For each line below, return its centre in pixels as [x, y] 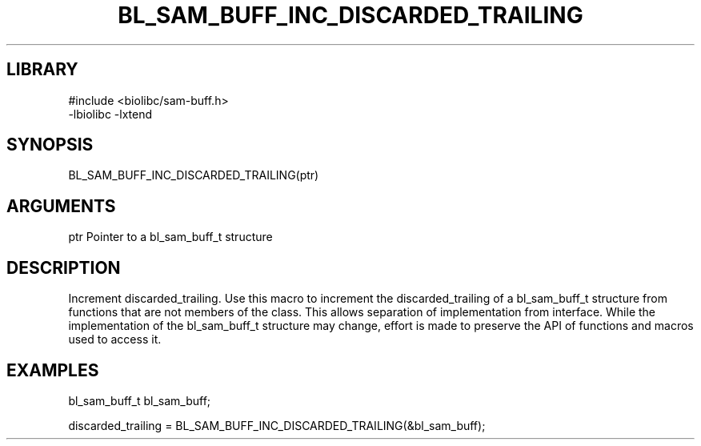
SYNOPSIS [50, 145]
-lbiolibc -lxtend [110, 114]
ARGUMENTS [61, 206]
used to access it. [115, 340]
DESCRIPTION [64, 267]
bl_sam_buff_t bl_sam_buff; [140, 400]
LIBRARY [42, 70]
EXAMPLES [53, 370]
